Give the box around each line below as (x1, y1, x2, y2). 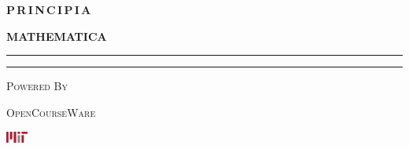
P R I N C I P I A (6, 2, 91, 17)
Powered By (6, 78, 68, 94)
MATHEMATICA (6, 27, 107, 44)
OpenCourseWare (6, 104, 96, 120)
